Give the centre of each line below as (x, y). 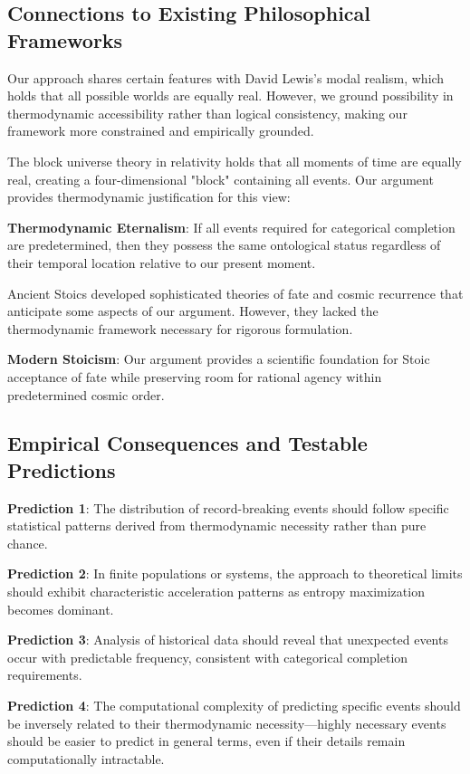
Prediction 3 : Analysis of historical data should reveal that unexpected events (228, 640)
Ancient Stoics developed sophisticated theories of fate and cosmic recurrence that (235, 293)
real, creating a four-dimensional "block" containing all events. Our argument (221, 179)
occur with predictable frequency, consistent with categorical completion (208, 657)
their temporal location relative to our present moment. (162, 262)
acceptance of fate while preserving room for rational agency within (195, 376)
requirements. (45, 675)
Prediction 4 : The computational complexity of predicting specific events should (234, 706)
